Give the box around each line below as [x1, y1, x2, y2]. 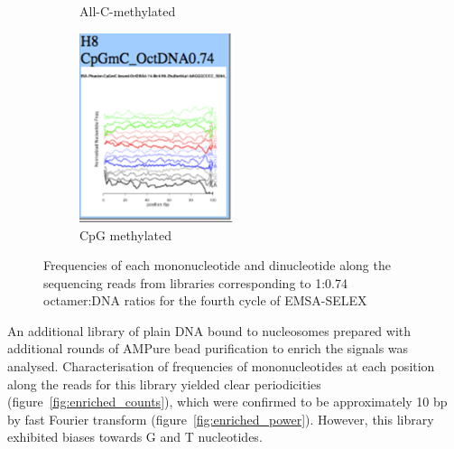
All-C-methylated [79, 2, 176, 20]
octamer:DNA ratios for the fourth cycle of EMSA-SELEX [43, 291, 367, 310]
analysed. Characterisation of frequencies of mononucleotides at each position [7, 357, 435, 376]
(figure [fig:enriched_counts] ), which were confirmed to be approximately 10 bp [7, 392, 448, 411]
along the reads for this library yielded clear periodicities [7, 374, 321, 393]
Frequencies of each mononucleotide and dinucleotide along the [43, 256, 391, 275]
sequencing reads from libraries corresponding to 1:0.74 [43, 273, 347, 292]
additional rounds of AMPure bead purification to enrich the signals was [7, 339, 409, 358]
